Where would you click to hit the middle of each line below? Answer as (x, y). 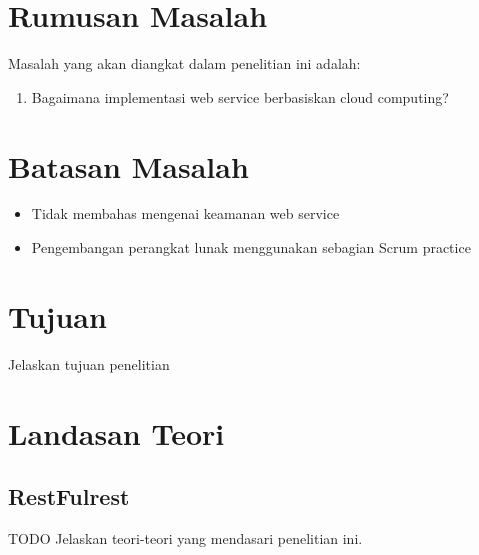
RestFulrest (69, 496)
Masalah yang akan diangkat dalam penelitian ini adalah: (184, 63)
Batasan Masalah (128, 165)
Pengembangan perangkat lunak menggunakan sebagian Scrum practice (251, 247)
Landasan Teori (116, 432)
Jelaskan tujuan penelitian (89, 363)
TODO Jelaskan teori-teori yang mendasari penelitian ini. (185, 537)
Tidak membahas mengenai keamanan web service (185, 213)
